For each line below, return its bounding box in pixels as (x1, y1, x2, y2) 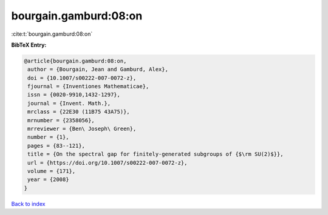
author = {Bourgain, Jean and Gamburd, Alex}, (27, 66, 168, 73)
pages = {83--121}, (27, 142, 85, 149)
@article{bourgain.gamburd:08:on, (24, 58, 127, 64)
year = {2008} (27, 176, 69, 183)
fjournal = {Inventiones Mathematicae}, (27, 83, 149, 90)
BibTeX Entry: (11, 41, 47, 48)
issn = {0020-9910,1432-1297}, (27, 91, 121, 98)
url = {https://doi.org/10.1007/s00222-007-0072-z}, (27, 159, 188, 166)
